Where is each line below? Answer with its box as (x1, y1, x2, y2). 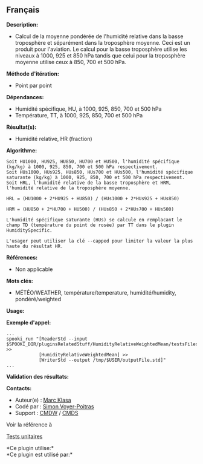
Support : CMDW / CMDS (14, 409, 79, 416)
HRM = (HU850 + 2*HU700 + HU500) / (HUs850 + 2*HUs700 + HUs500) (6, 206, 174, 212)
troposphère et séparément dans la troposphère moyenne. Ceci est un (14, 39, 190, 46)
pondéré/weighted (14, 295, 62, 302)
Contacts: (6, 384, 32, 392)
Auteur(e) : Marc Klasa (14, 396, 71, 404)
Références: (6, 253, 38, 261)
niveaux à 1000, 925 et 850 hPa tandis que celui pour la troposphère (14, 51, 185, 59)
